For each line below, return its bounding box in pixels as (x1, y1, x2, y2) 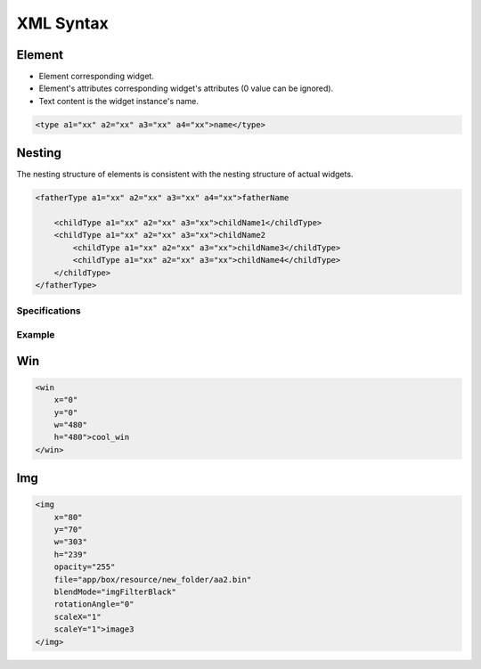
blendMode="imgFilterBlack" (53, 587, 177, 597)
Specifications (16, 305, 81, 317)
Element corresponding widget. (38, 71, 155, 82)
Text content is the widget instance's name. (38, 95, 200, 106)
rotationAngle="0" (53, 600, 135, 609)
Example (16, 328, 55, 340)
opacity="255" (53, 562, 116, 572)
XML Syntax (16, 13, 109, 33)
